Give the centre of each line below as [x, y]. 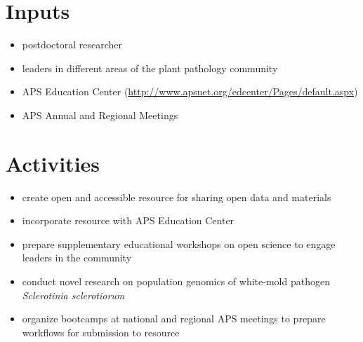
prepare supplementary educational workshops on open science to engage [179, 244]
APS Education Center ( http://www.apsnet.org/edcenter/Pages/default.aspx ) [190, 91]
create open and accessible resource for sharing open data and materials [177, 197]
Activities [53, 163]
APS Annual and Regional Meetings [100, 115]
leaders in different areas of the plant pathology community [150, 68]
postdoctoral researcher [72, 45]
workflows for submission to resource [101, 332]
